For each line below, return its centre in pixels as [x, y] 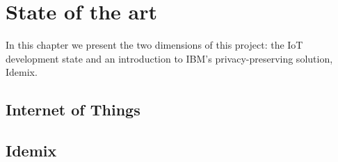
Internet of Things [73, 110]
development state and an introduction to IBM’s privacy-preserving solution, [169, 58]
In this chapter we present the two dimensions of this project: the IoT [154, 45]
